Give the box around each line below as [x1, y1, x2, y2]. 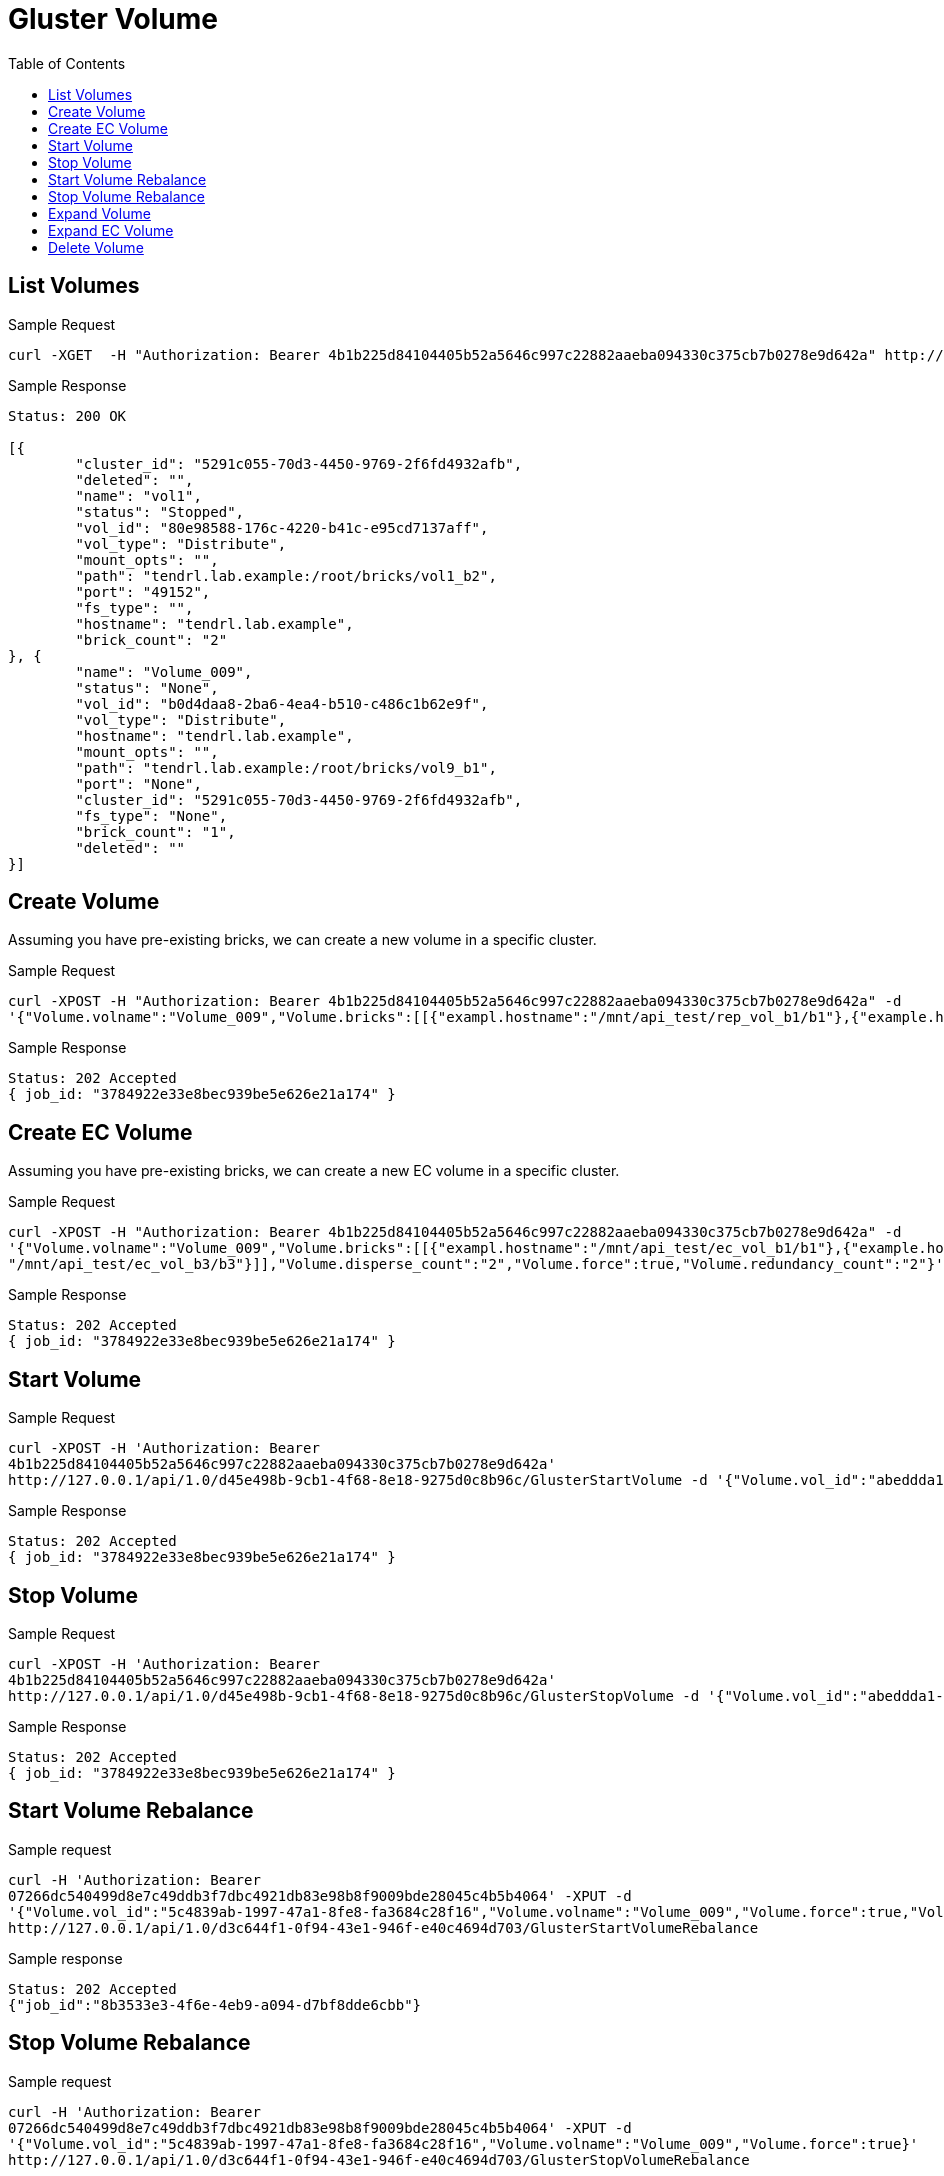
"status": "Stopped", [75, 503, 245, 520]
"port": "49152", [75, 583, 211, 600]
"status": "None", [75, 679, 219, 696]
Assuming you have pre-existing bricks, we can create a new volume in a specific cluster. [8, 931, 597, 949]
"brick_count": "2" [75, 631, 228, 648]
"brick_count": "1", [75, 823, 236, 840]
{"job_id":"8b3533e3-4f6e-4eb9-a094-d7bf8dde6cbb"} [8, 1996, 422, 2013]
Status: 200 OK [8, 407, 127, 424]
